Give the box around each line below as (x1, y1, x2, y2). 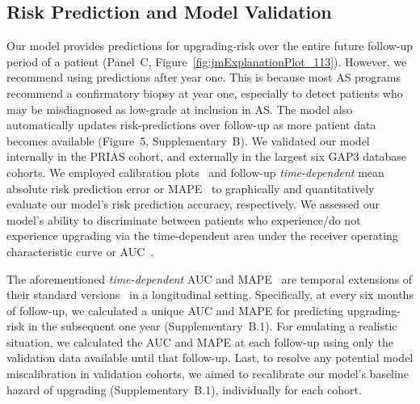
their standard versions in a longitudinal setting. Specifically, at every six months (6, 286, 414, 303)
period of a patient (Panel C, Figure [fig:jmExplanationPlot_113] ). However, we (6, 53, 407, 69)
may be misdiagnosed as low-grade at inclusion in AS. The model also (6, 100, 353, 117)
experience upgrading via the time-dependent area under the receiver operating (6, 227, 398, 244)
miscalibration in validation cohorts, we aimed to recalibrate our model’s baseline (6, 365, 409, 382)
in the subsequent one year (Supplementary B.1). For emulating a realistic (27, 318, 397, 335)
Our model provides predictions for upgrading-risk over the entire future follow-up (6, 37, 414, 54)
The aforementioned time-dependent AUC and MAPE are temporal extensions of (6, 270, 413, 287)
